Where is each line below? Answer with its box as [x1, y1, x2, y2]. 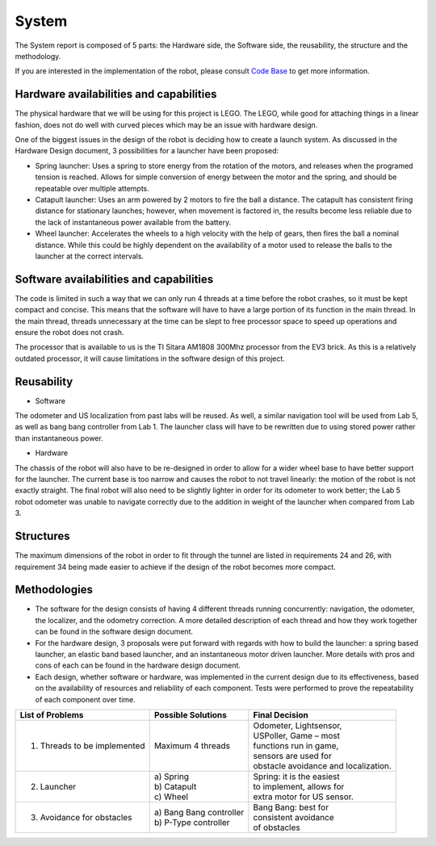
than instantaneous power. [15, 433, 104, 443]
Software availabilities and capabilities [15, 272, 214, 286]
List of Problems [19, 709, 84, 720]
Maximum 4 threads [153, 739, 230, 751]
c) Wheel [153, 791, 189, 802]
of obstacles [253, 822, 300, 833]
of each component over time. [35, 694, 136, 704]
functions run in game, [253, 739, 339, 751]
